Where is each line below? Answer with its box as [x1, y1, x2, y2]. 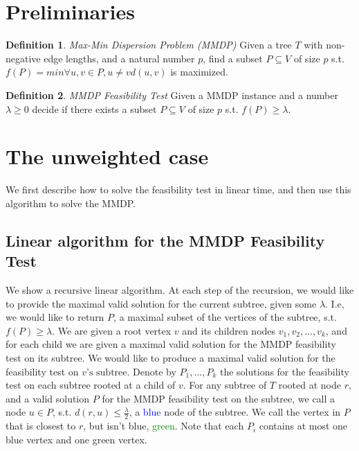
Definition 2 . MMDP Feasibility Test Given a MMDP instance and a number [6, 87, 338, 102]
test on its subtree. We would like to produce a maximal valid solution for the [6, 350, 335, 364]
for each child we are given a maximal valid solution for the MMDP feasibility [6, 337, 336, 351]
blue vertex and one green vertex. [6, 432, 147, 446]
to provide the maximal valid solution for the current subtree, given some [6, 296, 317, 310]
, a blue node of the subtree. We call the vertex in [129, 405, 341, 419]
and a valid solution [6, 391, 90, 405]
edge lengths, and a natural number [44, 51, 195, 65]
